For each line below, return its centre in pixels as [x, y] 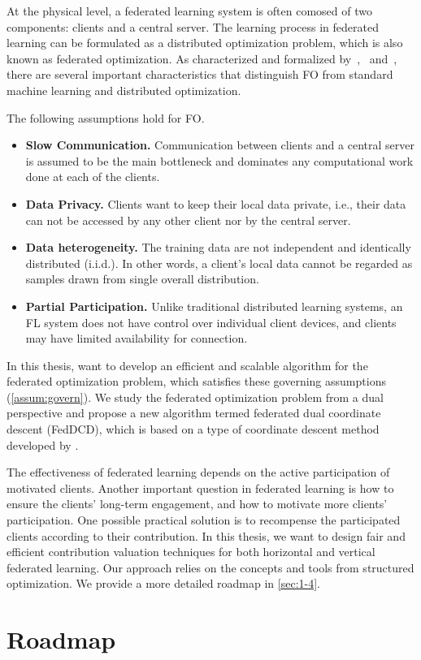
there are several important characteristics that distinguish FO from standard [200, 74]
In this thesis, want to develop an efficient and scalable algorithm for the [187, 365]
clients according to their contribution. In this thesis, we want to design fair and [206, 535]
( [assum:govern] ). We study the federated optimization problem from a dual [195, 397]
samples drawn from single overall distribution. [142, 279]
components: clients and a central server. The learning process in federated [193, 26]
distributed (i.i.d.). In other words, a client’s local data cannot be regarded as [219, 263]
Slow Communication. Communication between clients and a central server [220, 145]
